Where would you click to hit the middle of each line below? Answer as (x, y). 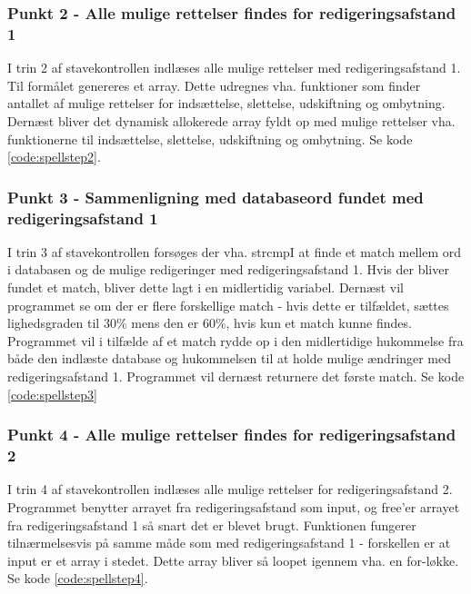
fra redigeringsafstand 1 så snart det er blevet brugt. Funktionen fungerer (212, 525)
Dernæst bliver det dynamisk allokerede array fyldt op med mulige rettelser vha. (231, 120)
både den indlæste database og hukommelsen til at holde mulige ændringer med (229, 358)
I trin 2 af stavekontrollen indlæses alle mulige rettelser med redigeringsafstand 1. (234, 68)
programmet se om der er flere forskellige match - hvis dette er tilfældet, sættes (228, 305)
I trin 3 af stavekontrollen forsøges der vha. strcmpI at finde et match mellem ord (235, 251)
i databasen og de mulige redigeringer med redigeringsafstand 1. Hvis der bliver (228, 269)
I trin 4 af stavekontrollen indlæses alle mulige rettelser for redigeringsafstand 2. (230, 489)
